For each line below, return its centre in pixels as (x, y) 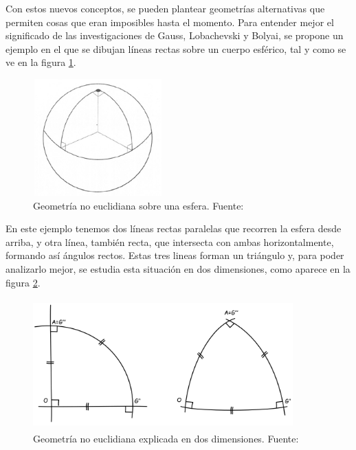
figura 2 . (23, 282)
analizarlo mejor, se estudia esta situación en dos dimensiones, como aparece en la (178, 269)
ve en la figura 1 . (41, 62)
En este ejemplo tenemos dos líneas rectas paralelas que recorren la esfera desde (174, 228)
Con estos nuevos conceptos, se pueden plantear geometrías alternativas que (165, 8)
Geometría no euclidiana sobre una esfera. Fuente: (138, 205)
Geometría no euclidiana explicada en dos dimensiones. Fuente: (166, 438)
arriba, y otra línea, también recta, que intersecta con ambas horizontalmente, (170, 241)
